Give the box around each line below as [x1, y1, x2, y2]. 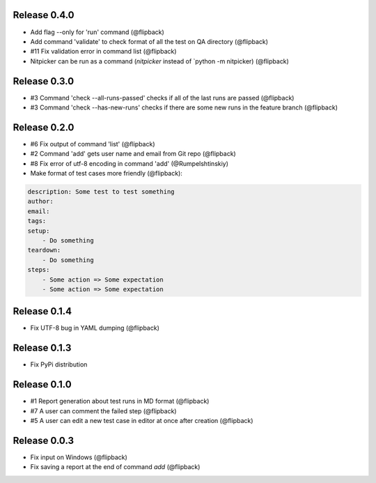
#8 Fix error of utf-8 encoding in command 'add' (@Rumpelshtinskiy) [30, 159, 229, 167]
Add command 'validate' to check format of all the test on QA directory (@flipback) [30, 37, 268, 45]
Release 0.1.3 [13, 342, 72, 354]
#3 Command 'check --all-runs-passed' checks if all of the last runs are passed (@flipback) [30, 93, 295, 102]
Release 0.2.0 [13, 121, 75, 133]
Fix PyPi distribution [30, 360, 88, 369]
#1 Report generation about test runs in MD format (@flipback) [30, 397, 210, 406]
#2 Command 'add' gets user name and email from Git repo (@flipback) [30, 150, 236, 158]
